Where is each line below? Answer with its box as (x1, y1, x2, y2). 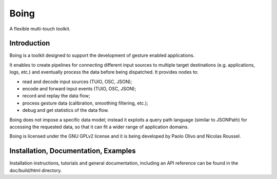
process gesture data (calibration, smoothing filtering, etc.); (22, 100, 148, 106)
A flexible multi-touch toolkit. (9, 26, 71, 32)
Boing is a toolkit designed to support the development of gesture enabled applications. (9, 52, 195, 58)
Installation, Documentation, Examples (9, 147, 136, 155)
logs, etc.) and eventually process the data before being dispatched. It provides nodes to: (9, 69, 199, 75)
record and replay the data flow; (22, 93, 90, 99)
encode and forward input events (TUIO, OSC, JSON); (22, 86, 136, 92)
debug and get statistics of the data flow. (22, 107, 109, 113)
